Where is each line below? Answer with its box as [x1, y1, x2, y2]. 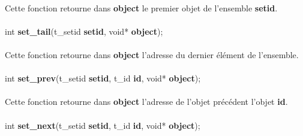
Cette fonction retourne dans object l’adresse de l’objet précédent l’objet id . [5, 95, 288, 108]
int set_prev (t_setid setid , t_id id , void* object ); [5, 72, 201, 84]
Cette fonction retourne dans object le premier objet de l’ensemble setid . [5, 1, 278, 14]
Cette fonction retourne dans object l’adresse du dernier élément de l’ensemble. [5, 48, 299, 61]
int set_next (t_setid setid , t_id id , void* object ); [5, 119, 200, 131]
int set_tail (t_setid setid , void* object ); [5, 25, 163, 37]
